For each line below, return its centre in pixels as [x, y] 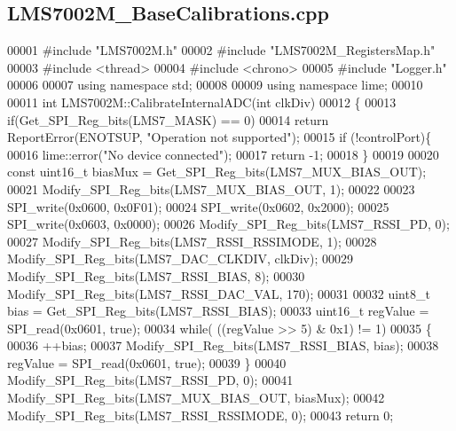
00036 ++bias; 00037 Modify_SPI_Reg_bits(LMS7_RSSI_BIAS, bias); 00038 [223, 345]
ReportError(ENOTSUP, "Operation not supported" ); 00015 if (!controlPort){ [220, 137]
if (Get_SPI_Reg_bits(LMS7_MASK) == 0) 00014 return [168, 119]
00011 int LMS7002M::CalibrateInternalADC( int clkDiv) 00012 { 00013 [202, 102]
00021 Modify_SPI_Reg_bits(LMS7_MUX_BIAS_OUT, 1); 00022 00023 [211, 188]
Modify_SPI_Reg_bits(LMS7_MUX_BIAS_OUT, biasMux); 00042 [196, 398]
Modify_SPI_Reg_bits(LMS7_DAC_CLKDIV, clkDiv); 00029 [180, 259]
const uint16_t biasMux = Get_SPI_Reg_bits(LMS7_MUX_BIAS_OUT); [217, 172]
